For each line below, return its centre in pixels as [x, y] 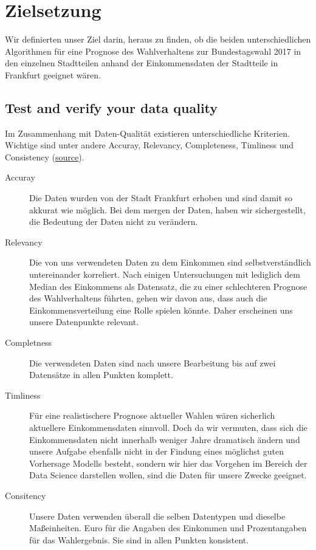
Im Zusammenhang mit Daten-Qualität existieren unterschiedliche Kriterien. [147, 133]
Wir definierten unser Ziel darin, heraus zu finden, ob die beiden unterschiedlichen [158, 39]
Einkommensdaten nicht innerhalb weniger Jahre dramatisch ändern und [165, 439]
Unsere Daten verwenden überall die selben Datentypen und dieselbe [157, 516]
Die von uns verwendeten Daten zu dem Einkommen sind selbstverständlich [170, 262]
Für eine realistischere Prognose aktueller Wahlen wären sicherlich [152, 415]
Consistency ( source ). [45, 156]
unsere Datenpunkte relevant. [84, 322]
